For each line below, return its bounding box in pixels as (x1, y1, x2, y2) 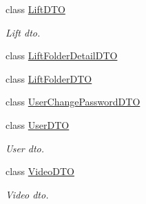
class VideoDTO (6, 164, 74, 178)
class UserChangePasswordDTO (6, 94, 140, 109)
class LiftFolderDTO (6, 71, 92, 85)
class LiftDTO (6, 2, 65, 16)
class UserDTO (6, 117, 70, 132)
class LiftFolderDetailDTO (6, 48, 118, 63)
